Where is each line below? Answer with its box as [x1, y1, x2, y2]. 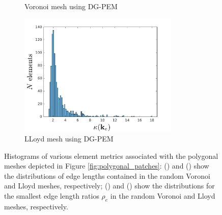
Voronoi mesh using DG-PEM [24, 1, 118, 11]
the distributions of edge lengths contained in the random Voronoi [4, 170, 210, 181]
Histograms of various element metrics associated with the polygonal [4, 150, 218, 161]
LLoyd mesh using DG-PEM [24, 133, 114, 144]
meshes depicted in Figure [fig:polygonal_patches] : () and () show [4, 160, 209, 171]
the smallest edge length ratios [4, 190, 99, 201]
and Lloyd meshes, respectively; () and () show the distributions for [4, 180, 215, 191]
